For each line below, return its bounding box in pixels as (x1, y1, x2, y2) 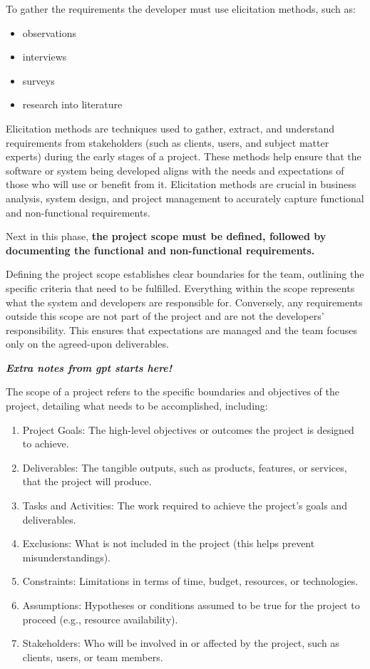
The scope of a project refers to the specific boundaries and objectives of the (6, 384, 339, 399)
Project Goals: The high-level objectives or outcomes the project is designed (22, 422, 354, 437)
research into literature (22, 97, 123, 112)
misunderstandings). (22, 549, 111, 564)
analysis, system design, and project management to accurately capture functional (6, 190, 364, 205)
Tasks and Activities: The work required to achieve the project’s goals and (22, 498, 347, 513)
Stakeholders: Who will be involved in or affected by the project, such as (22, 636, 339, 650)
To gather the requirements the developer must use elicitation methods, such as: (6, 1, 356, 16)
